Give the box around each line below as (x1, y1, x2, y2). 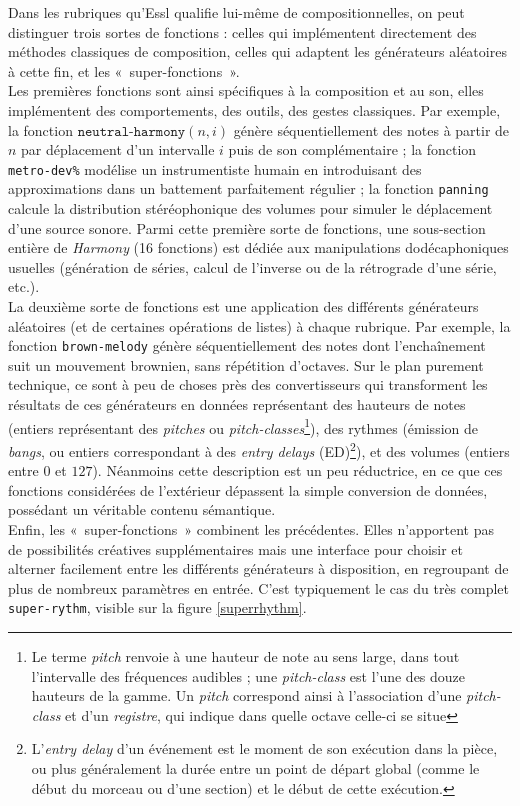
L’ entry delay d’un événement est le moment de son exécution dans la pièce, (31, 738, 498, 759)
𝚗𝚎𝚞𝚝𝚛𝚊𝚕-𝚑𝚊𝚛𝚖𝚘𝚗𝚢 (77, 124, 186, 139)
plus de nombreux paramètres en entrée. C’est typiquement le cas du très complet (8, 577, 510, 598)
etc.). (8, 276, 40, 297)
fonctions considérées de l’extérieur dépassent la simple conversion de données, (8, 479, 488, 500)
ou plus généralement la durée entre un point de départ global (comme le (31, 757, 480, 778)
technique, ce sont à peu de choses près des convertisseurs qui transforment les (8, 374, 488, 395)
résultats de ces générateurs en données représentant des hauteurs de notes (8, 394, 466, 415)
